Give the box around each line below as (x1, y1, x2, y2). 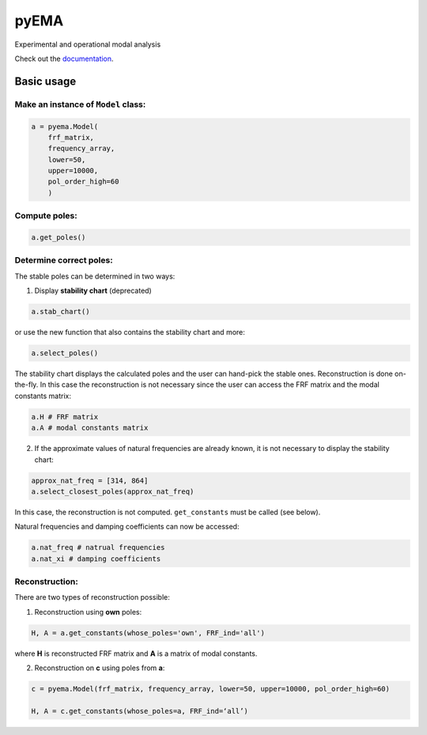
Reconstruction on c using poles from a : (34, 663, 165, 672)
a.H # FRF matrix (31, 412, 99, 421)
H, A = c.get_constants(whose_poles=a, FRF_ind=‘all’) (31, 707, 248, 715)
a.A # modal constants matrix (31, 423, 149, 433)
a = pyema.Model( (31, 122, 99, 131)
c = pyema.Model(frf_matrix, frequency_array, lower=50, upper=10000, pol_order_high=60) (31, 684, 391, 694)
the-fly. (14, 380, 39, 389)
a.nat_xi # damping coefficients (31, 554, 161, 563)
